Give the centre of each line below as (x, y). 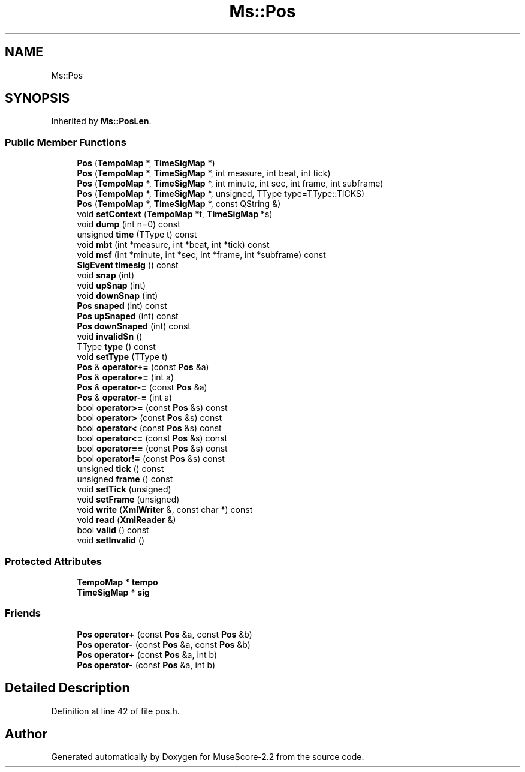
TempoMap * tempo (117, 582)
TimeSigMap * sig (113, 592)
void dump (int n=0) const (129, 224)
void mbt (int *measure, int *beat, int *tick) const (173, 245)
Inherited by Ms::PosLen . (101, 121)
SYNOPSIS (37, 98)
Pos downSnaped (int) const (134, 326)
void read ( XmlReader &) (126, 520)
